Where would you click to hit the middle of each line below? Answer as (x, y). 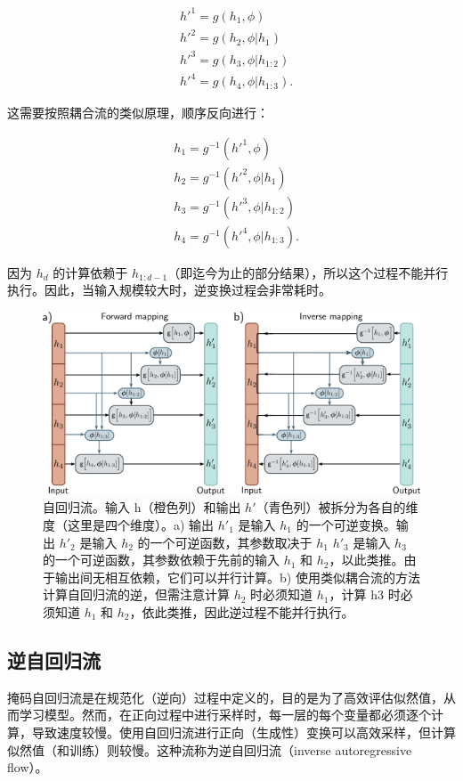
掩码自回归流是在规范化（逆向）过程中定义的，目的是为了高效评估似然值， (225, 697)
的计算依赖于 (90, 272)
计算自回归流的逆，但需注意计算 (136, 594)
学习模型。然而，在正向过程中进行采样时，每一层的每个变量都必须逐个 (225, 715)
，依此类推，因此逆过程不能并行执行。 (242, 611)
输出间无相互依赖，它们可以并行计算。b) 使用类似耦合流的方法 (237, 577)
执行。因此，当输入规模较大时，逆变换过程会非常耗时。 (169, 290)
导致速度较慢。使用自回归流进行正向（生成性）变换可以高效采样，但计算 (244, 732)
